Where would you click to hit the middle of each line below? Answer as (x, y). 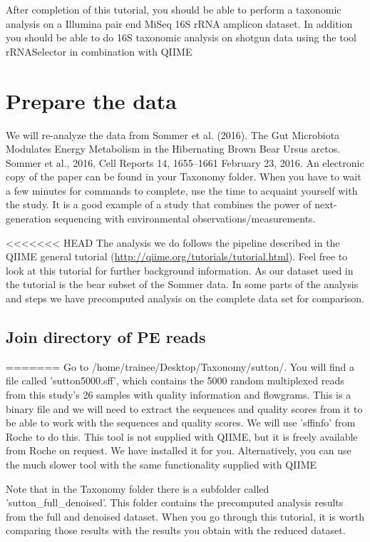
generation (29, 219)
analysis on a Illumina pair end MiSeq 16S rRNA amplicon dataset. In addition (179, 23)
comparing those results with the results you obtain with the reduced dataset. (176, 530)
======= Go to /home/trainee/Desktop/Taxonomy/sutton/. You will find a (180, 366)
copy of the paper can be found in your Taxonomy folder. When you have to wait (184, 177)
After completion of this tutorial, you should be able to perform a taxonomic (174, 9)
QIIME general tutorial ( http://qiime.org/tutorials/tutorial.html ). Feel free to (177, 256)
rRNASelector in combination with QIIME (99, 51)
